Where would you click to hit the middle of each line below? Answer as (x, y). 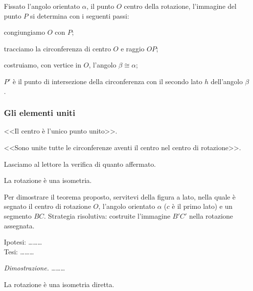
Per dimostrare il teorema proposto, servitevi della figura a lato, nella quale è (120, 196)
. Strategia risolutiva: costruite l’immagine (107, 215)
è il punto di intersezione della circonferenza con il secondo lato (108, 81)
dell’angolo (227, 81)
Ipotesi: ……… (23, 242)
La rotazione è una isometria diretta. (59, 284)
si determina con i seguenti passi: (80, 15)
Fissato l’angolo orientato (42, 6)
